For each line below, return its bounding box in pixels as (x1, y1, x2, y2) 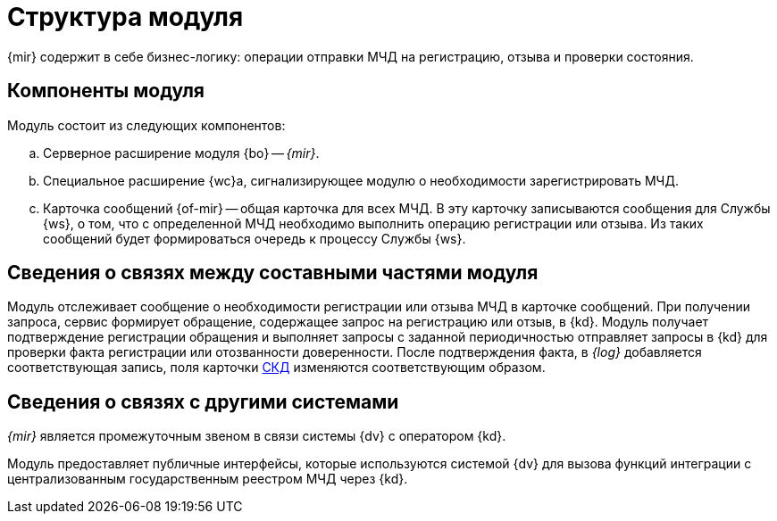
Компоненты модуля (7, 79, 205, 103)
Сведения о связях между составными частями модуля (7, 261, 539, 285)
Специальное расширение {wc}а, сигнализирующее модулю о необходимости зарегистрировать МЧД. (43, 172, 679, 188)
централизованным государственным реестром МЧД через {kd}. (7, 471, 408, 487)
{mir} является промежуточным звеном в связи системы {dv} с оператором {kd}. (7, 428, 506, 444)
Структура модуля (7, 2, 244, 32)
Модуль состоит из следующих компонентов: (7, 117, 286, 133)
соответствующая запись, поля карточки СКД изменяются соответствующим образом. (7, 360, 546, 376)
